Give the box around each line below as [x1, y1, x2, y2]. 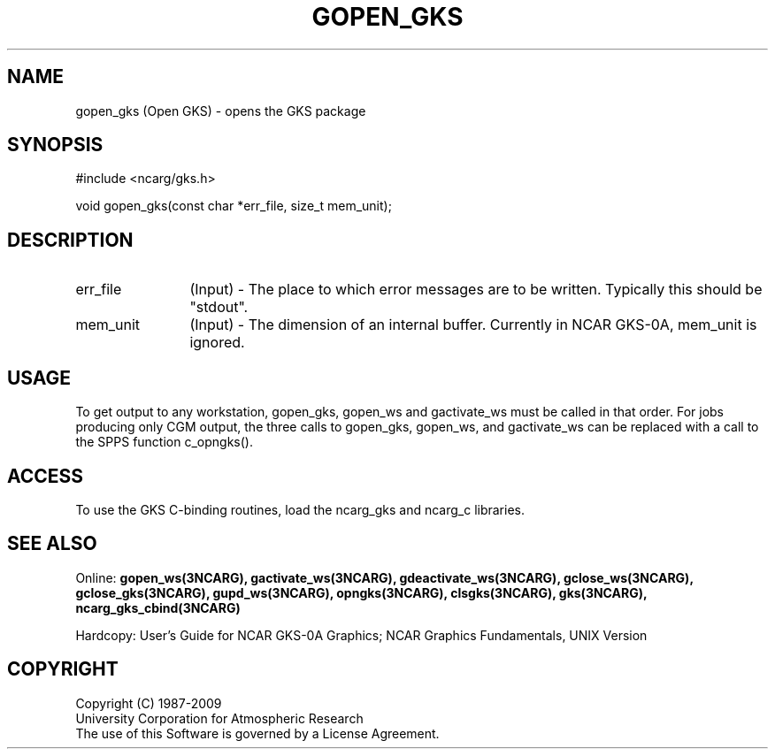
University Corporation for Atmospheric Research [75, 710, 364, 726]
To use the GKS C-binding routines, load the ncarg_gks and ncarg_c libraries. [75, 501, 526, 517]
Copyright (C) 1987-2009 [75, 695, 222, 711]
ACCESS [7, 464, 84, 487]
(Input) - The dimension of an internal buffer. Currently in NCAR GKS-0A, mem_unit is [189, 316, 757, 334]
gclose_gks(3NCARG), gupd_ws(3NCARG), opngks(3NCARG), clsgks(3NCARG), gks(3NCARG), [75, 584, 648, 600]
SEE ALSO [7, 532, 97, 555]
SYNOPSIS [7, 134, 104, 157]
